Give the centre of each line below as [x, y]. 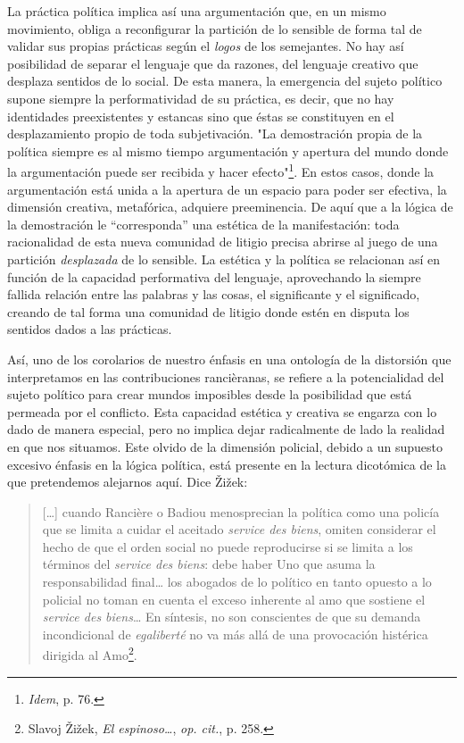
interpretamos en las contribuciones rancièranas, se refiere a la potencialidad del [226, 376]
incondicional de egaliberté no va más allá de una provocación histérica [235, 634]
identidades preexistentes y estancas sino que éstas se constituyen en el [201, 116]
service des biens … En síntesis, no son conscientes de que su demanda [232, 617]
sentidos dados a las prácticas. [90, 329]
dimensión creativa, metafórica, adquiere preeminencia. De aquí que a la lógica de [230, 207]
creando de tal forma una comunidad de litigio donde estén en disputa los [208, 311]
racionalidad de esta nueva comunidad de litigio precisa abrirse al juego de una [223, 242]
